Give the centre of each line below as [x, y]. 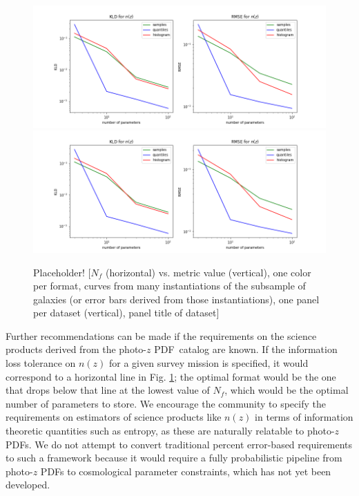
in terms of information [304, 417]
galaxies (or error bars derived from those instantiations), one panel [176, 299]
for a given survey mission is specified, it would [209, 363]
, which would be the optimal [287, 390]
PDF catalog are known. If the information [246, 349]
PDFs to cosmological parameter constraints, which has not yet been [186, 471]
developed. [28, 485]
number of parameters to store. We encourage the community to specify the [166, 403]
